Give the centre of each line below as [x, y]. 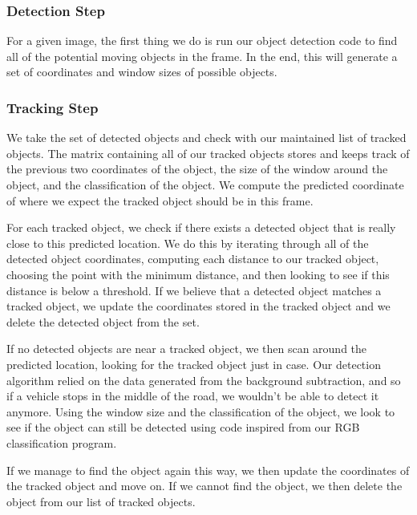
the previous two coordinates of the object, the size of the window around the [197, 169]
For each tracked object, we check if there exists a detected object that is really [201, 227]
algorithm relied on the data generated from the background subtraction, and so [204, 380]
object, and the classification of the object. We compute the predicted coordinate [205, 185]
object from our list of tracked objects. [101, 501]
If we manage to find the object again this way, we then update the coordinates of [208, 470]
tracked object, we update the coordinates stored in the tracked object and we [198, 306]
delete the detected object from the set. [103, 321]
